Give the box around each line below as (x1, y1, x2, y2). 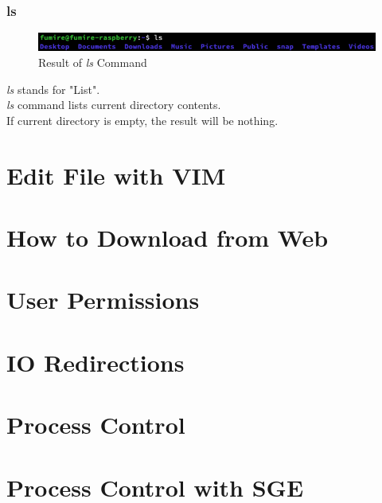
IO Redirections (6, 345, 185, 378)
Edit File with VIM (6, 158, 226, 191)
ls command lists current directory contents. (6, 96, 221, 113)
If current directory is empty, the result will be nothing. (6, 111, 279, 128)
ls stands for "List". (6, 80, 100, 97)
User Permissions (6, 283, 200, 316)
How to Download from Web (6, 221, 329, 253)
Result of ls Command (38, 54, 147, 71)
